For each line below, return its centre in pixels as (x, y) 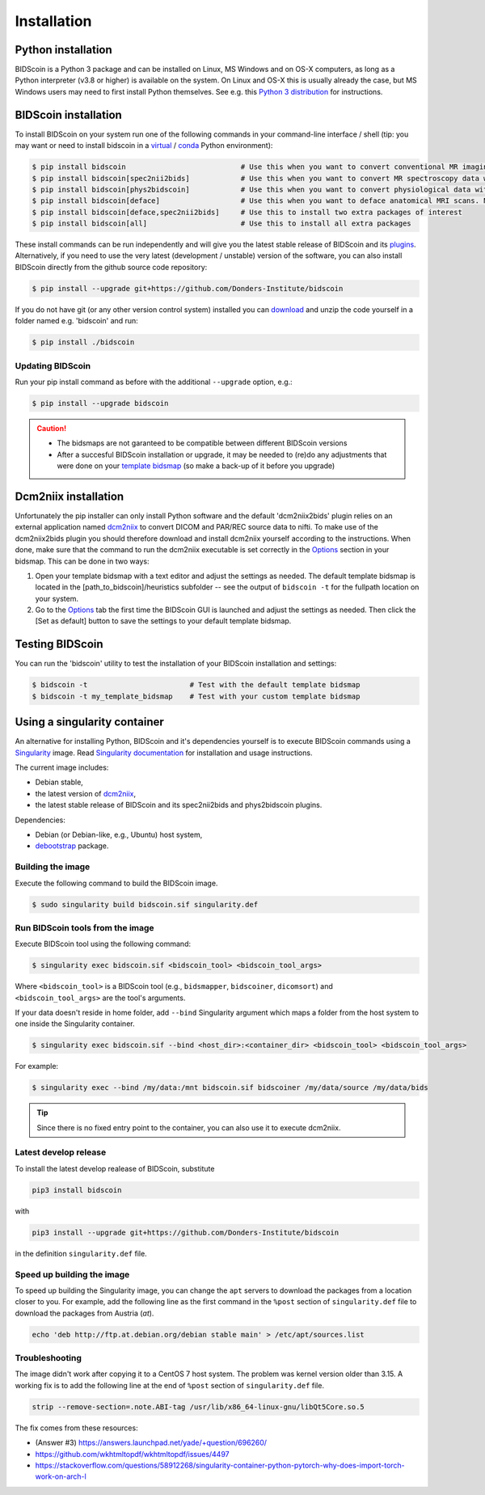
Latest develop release (61, 1152)
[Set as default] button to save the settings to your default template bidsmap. (163, 621)
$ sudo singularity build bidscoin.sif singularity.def (145, 904)
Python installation (63, 50)
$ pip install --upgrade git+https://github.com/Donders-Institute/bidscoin (188, 288)
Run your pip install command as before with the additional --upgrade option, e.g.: (154, 382)
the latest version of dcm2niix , (86, 793)
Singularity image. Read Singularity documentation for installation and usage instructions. (164, 753)
